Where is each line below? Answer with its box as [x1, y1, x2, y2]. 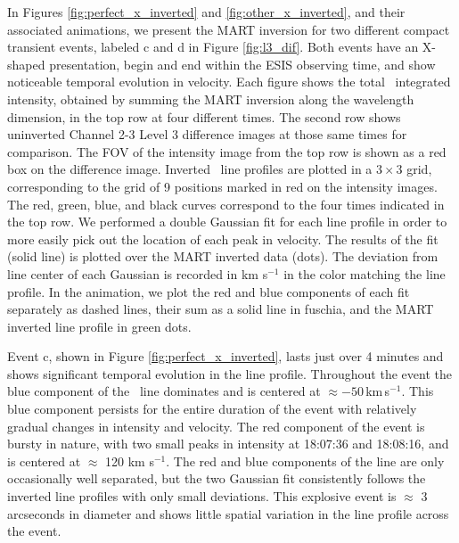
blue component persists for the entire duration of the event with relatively [7, 399, 417, 418]
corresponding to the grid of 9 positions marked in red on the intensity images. [7, 177, 438, 195]
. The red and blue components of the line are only [166, 451, 445, 470]
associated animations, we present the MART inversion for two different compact [7, 20, 450, 38]
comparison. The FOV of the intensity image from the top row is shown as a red [7, 142, 447, 160]
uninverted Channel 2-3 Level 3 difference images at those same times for [7, 125, 407, 144]
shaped [7, 54, 45, 73]
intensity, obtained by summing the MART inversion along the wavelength [7, 89, 414, 108]
